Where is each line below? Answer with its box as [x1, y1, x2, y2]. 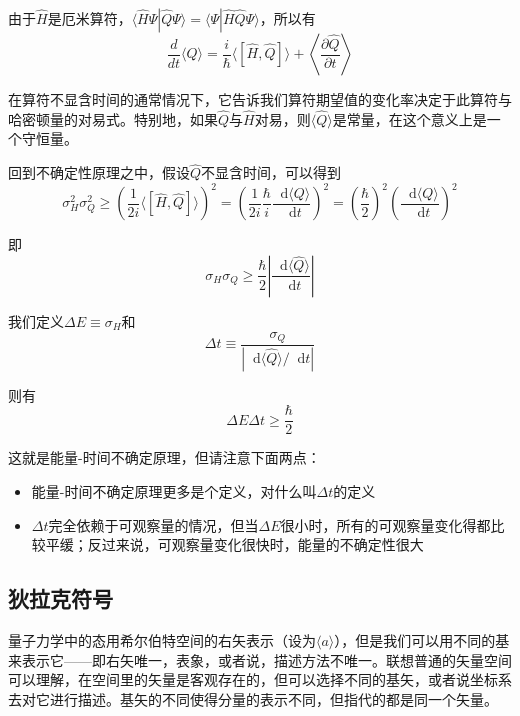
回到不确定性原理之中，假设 [8, 162, 190, 183]
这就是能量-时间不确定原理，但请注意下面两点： [8, 447, 321, 468]
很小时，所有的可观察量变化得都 [280, 514, 491, 535]
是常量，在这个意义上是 [332, 108, 487, 129]
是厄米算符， [47, 8, 132, 28]
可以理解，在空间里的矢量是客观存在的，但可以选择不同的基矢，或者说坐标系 [8, 669, 512, 690]
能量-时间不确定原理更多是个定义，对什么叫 [31, 481, 317, 502]
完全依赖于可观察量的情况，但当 [48, 514, 259, 535]
